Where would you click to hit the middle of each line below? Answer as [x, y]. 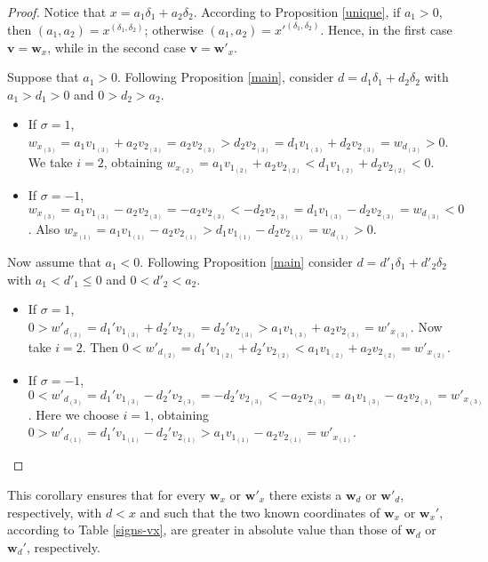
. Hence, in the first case [386, 30]
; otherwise [174, 30]
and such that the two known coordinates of [260, 512]
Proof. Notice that [57, 12]
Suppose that [43, 77]
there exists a [305, 495]
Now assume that [54, 262]
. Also [44, 228]
